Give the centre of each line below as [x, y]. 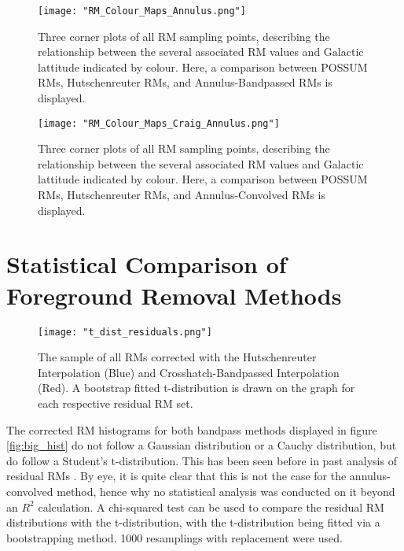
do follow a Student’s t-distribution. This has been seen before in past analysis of [202, 460]
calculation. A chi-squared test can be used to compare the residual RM [211, 507]
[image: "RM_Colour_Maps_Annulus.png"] [142, 11]
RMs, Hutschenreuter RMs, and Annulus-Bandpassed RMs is [185, 82]
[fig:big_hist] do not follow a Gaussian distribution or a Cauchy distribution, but [202, 445]
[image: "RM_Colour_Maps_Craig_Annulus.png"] [159, 123]
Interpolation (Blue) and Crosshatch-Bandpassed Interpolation [189, 372]
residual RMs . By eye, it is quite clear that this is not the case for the [176, 476]
